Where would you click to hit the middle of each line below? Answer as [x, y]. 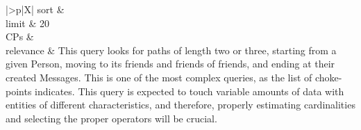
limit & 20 [27, 23]
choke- [328, 77]
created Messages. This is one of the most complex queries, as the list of [159, 77]
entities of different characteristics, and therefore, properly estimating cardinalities [180, 105]
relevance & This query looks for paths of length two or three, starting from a [171, 50]
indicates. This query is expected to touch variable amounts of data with [190, 91]
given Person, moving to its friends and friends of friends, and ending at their [170, 64]
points [19, 91]
